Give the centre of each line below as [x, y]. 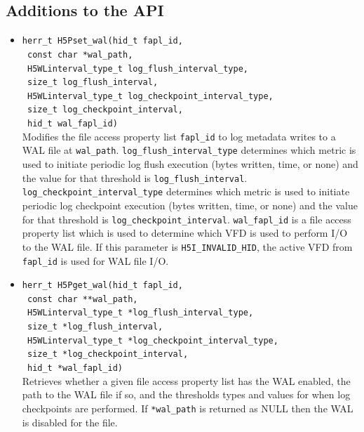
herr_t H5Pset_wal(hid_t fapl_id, [102, 41]
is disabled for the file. [70, 422]
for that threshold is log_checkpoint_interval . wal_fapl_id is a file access [187, 219]
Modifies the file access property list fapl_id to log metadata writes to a [179, 136]
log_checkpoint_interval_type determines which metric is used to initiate [186, 191]
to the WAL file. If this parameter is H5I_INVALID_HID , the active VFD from [187, 246]
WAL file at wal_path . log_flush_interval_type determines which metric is [189, 150]
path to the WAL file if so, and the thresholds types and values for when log [186, 394]
